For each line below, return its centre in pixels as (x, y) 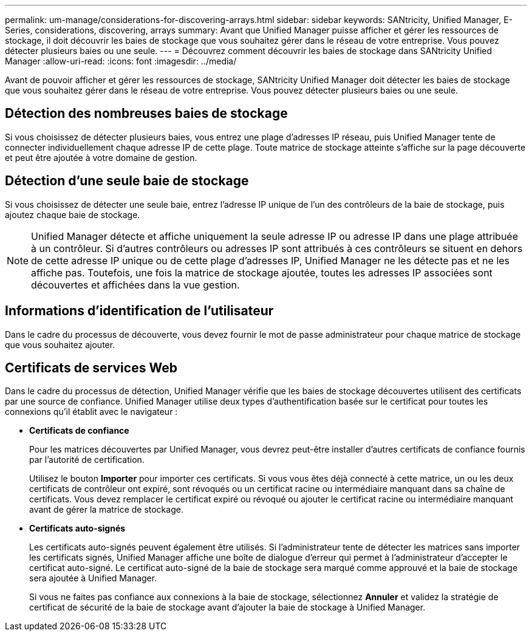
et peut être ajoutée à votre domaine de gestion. (101, 157)
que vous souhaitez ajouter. (60, 344)
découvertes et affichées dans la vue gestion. (135, 285)
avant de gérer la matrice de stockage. (106, 510)
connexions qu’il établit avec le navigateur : (91, 412)
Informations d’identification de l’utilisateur (139, 311)
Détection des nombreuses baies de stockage (146, 114)
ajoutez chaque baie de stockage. (73, 214)
